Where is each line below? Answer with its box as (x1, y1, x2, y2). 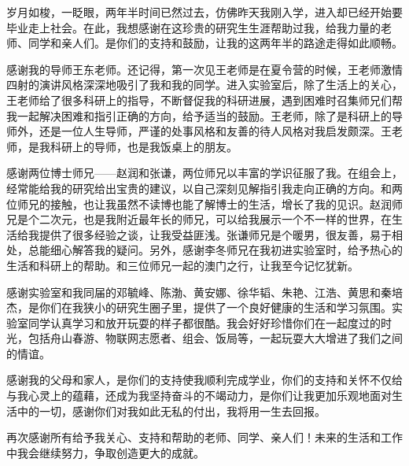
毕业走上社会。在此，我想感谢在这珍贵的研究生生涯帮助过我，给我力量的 (6, 19, 381, 35)
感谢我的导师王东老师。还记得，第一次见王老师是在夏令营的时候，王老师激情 (6, 61, 403, 77)
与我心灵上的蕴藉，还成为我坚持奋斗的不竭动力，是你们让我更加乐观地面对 (6, 387, 392, 404)
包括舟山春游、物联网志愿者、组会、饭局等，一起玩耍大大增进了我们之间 (28, 330, 403, 346)
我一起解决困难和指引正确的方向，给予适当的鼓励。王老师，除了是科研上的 (6, 107, 392, 124)
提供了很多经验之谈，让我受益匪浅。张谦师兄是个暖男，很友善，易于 (39, 226, 392, 242)
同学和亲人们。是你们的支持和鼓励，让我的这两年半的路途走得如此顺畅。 (28, 35, 403, 51)
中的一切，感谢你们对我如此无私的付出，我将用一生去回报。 (17, 402, 326, 419)
